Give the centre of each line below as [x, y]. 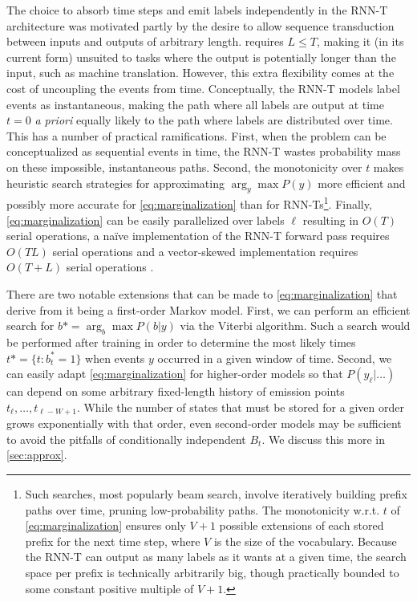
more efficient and [362, 183]
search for [30, 325]
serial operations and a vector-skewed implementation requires [205, 251]
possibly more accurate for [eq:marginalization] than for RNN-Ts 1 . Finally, [189, 203]
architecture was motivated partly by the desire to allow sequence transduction [200, 25]
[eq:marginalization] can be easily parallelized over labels [146, 220]
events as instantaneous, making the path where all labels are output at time [196, 104]
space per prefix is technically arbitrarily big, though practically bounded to [212, 572]
